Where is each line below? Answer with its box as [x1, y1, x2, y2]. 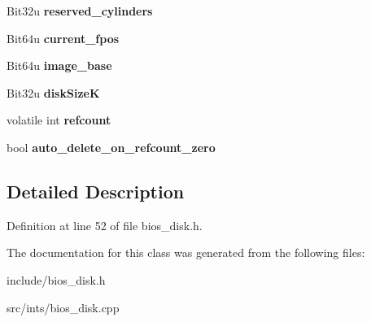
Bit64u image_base [7, 57, 112, 74]
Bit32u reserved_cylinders [7, 2, 153, 19]
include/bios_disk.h [7, 271, 106, 288]
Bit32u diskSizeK [7, 84, 100, 101]
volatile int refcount [7, 111, 111, 128]
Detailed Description [7, 178, 185, 203]
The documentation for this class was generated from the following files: [7, 244, 365, 261]
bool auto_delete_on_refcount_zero [7, 138, 216, 155]
